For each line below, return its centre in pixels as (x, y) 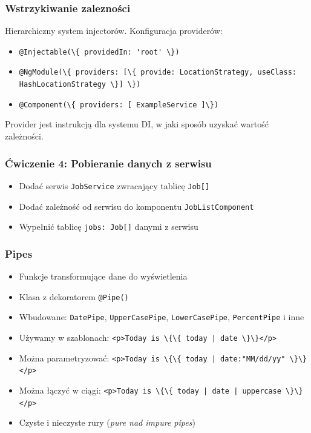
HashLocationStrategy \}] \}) (80, 85)
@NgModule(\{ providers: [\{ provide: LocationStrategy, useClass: (158, 72)
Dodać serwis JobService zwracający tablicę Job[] (114, 185)
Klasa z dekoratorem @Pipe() (74, 296)
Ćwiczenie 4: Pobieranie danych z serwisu (108, 163)
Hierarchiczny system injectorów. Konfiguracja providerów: (114, 31)
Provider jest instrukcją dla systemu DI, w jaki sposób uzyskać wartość (137, 124)
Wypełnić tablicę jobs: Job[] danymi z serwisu (109, 227)
